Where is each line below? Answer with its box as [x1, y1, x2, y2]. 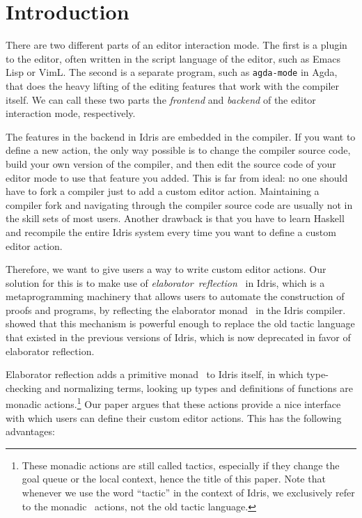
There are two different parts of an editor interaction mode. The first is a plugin [6, 38, 347, 52]
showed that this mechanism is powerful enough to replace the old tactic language [6, 316, 355, 331]
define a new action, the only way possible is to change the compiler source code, [6, 143, 351, 157]
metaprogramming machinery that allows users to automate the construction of [6, 289, 345, 304]
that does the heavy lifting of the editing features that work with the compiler [6, 78, 340, 93]
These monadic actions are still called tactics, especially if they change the [22, 457, 340, 472]
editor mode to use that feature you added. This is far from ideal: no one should [6, 170, 348, 185]
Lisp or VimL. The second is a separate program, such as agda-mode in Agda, [6, 65, 338, 79]
